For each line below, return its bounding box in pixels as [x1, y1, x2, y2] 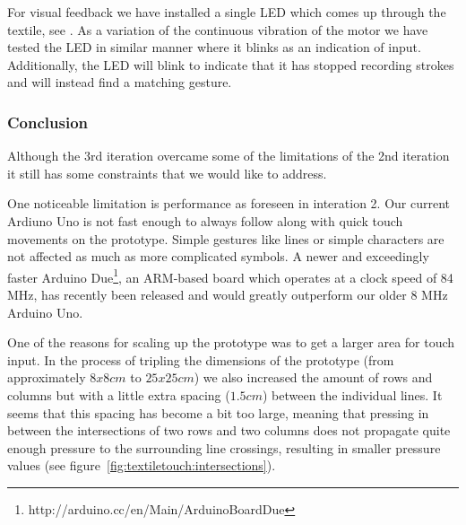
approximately [7, 368, 86, 387]
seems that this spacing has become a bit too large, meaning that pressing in [7, 403, 429, 422]
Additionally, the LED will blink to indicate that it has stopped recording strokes [7, 55, 454, 74]
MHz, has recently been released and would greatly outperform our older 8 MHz [7, 285, 448, 303]
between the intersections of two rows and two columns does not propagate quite [7, 421, 451, 440]
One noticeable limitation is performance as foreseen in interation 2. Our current [7, 194, 451, 213]
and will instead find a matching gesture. [7, 73, 232, 92]
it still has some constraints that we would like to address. [7, 163, 327, 182]
